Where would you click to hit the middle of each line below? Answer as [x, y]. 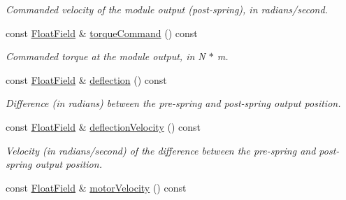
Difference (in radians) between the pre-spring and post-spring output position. [173, 103]
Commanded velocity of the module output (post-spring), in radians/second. [167, 9]
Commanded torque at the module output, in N [106, 56]
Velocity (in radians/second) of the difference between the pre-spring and [161, 150]
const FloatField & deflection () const [86, 79]
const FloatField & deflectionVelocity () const [103, 126]
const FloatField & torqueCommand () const [102, 33]
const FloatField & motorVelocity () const [96, 187]
